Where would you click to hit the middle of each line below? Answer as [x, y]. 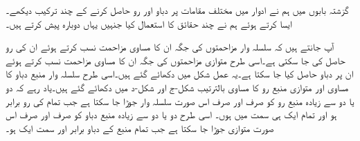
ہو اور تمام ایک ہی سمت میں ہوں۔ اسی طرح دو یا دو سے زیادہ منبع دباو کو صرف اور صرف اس [171, 114]
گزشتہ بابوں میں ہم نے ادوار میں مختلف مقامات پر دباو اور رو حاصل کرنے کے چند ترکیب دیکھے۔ [177, 10]
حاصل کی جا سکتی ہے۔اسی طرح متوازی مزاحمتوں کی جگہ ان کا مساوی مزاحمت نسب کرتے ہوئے [175, 60]
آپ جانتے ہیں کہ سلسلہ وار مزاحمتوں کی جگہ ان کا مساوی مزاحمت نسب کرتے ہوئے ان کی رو [170, 47]
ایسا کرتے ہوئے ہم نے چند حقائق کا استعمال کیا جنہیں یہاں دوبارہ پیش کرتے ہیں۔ [149, 23]
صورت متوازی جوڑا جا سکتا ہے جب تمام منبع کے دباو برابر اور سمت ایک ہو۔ [140, 128]
